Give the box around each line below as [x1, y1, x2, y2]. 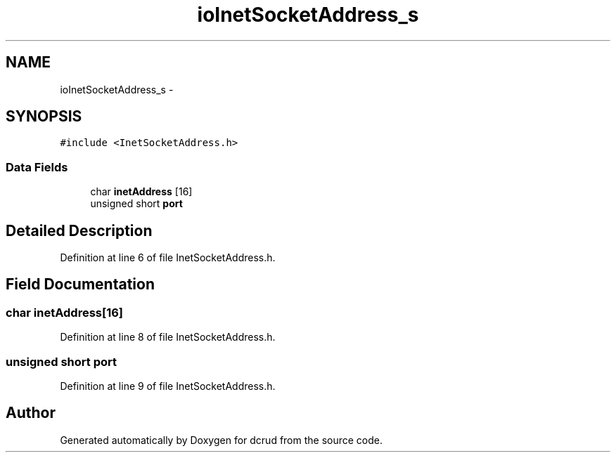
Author [6, 404, 56, 422]
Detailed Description [6, 221, 153, 240]
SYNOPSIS [6, 107, 82, 126]
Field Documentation [6, 275, 155, 294]
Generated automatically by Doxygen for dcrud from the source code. [60, 433, 383, 446]
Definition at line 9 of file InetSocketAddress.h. [60, 380, 276, 392]
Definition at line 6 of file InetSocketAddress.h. [60, 251, 276, 264]
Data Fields [6, 159, 68, 174]
